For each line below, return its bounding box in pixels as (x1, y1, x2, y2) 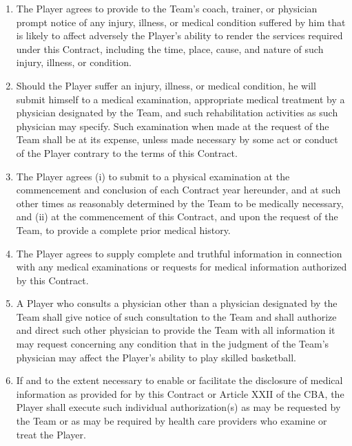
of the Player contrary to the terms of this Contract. (16, 145, 238, 160)
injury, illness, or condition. (16, 55, 132, 70)
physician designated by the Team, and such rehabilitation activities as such (16, 105, 338, 120)
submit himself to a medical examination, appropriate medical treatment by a (16, 92, 345, 106)
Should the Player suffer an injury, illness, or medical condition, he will (16, 78, 316, 92)
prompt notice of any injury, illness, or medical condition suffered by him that (16, 14, 346, 29)
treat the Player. (16, 427, 86, 441)
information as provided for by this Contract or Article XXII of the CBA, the (16, 386, 344, 401)
